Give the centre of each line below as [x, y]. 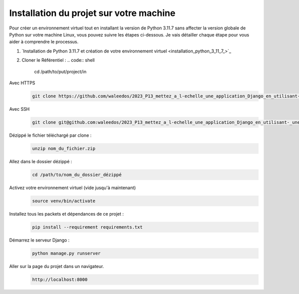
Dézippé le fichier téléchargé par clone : [50, 135]
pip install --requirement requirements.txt [87, 227]
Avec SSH [19, 109]
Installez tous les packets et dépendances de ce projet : [67, 214]
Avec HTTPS [22, 83]
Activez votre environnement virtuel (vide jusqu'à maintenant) [73, 188]
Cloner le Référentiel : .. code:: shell [58, 60]
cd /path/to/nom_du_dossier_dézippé [77, 174]
